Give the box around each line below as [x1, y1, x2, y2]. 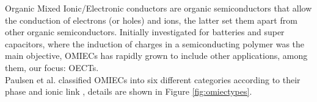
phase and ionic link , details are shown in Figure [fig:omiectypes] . [5, 85, 252, 98]
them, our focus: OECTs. [5, 61, 99, 73]
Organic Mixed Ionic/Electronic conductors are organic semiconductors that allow [5, 2, 312, 14]
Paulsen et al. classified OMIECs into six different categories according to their [5, 73, 301, 86]
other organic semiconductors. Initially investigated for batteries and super [5, 25, 285, 38]
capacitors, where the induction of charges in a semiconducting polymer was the [5, 37, 305, 50]
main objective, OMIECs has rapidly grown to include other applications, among [5, 49, 308, 62]
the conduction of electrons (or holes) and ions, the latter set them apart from [5, 13, 297, 26]
